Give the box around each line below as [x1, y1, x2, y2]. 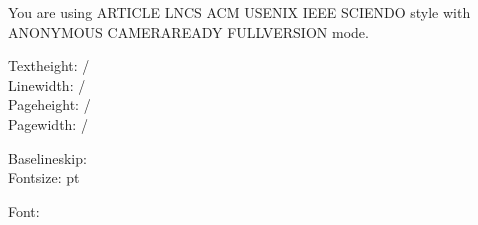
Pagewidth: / [8, 113, 88, 134]
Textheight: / [8, 55, 90, 76]
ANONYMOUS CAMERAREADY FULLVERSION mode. [8, 21, 369, 42]
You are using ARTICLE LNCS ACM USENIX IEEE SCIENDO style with [8, 2, 471, 22]
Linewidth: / [8, 74, 86, 95]
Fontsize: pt [8, 167, 80, 188]
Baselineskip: [8, 147, 87, 168]
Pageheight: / [8, 94, 91, 115]
